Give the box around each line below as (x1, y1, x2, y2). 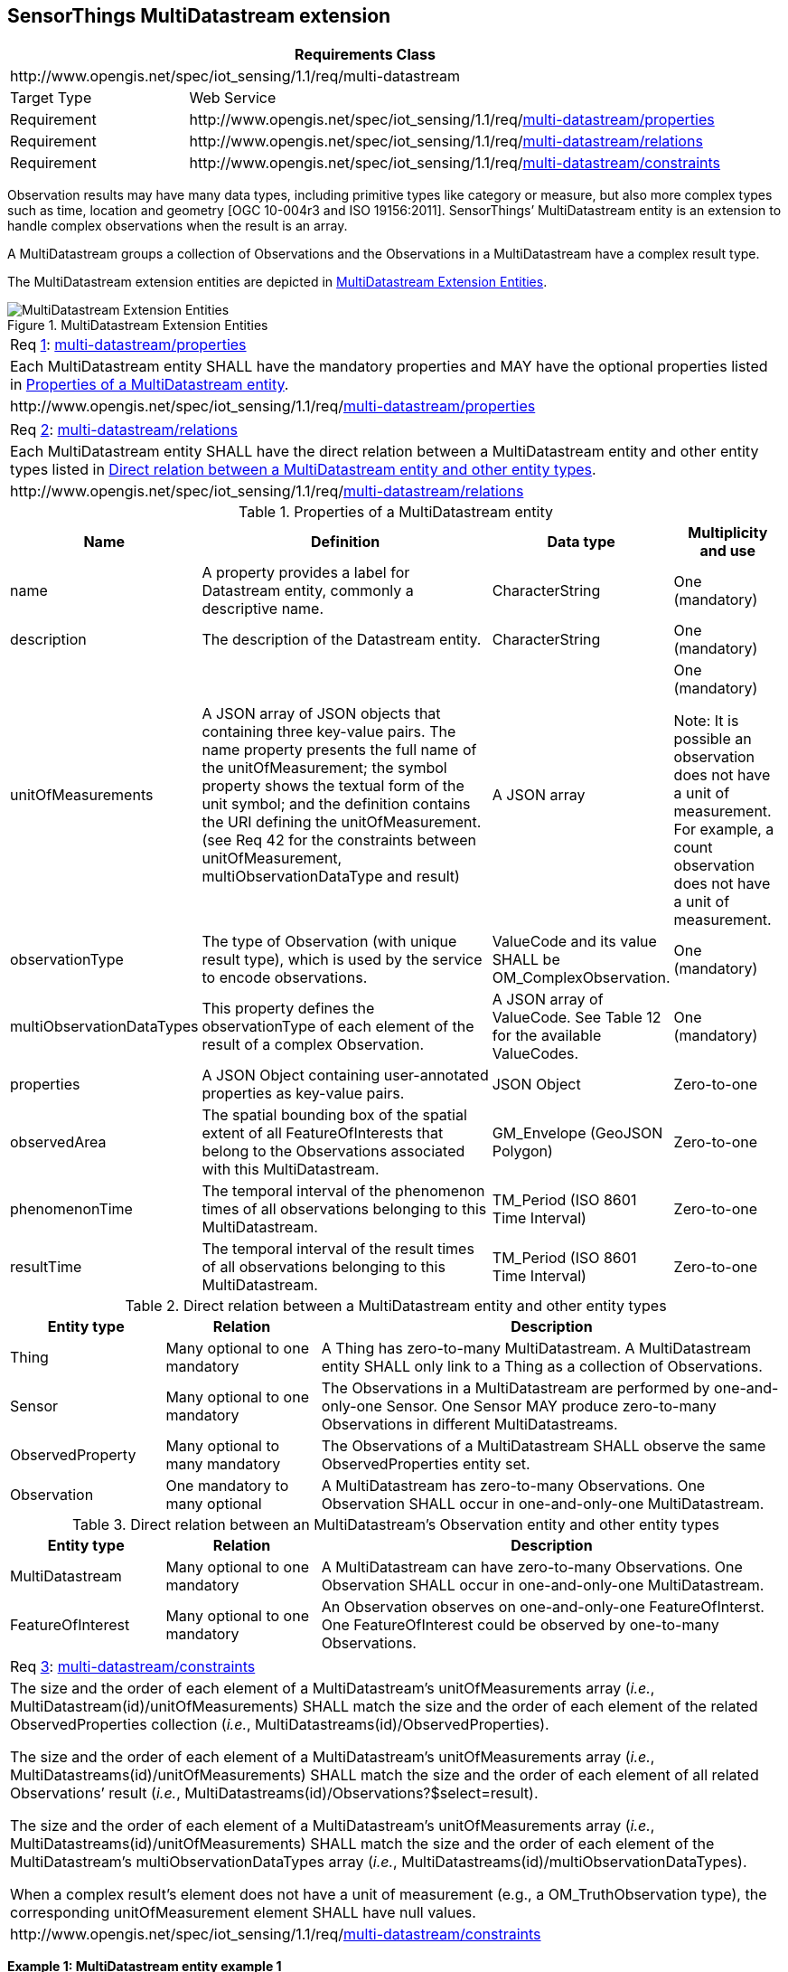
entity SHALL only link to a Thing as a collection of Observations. (321, 1357, 763, 1376)
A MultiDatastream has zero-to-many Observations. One (321, 1477, 706, 1496)
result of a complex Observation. (202, 1035, 425, 1054)
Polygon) (492, 1142, 553, 1161)
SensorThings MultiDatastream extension (7, 5, 391, 27)
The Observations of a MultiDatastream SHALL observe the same (321, 1437, 766, 1456)
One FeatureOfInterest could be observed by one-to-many (321, 1616, 719, 1635)
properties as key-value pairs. (202, 1084, 405, 1103)
